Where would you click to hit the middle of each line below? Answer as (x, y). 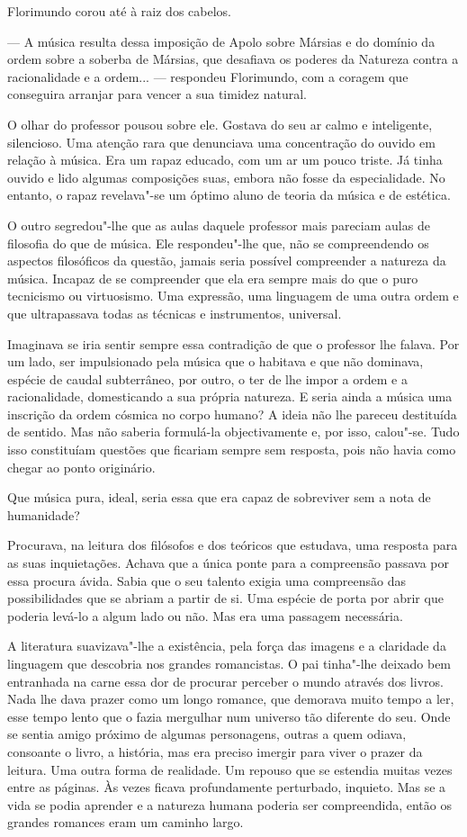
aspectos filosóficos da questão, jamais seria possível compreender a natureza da (227, 261)
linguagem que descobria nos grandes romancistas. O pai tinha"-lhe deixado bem (229, 663)
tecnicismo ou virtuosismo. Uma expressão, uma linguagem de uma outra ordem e (233, 296)
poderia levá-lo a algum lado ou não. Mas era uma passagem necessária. (205, 615)
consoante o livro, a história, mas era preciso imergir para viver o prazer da (215, 751)
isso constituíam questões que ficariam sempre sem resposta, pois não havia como (232, 450)
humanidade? (44, 514)
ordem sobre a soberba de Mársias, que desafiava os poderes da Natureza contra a (233, 59)
